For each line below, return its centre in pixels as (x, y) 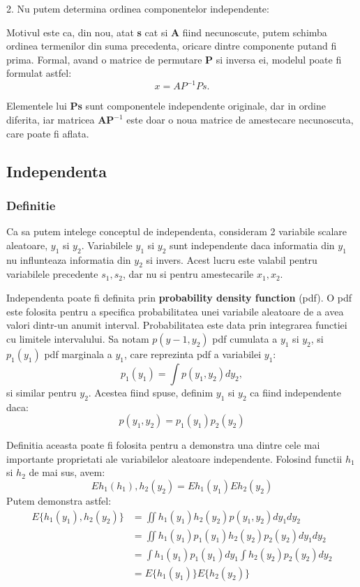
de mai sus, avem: (67, 472)
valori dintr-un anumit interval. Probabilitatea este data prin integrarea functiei (177, 325)
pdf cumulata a (245, 338)
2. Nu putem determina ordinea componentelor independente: (138, 8)
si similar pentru (42, 392)
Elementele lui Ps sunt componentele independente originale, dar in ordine (166, 106)
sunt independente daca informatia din (252, 245)
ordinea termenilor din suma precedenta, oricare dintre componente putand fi (172, 46)
